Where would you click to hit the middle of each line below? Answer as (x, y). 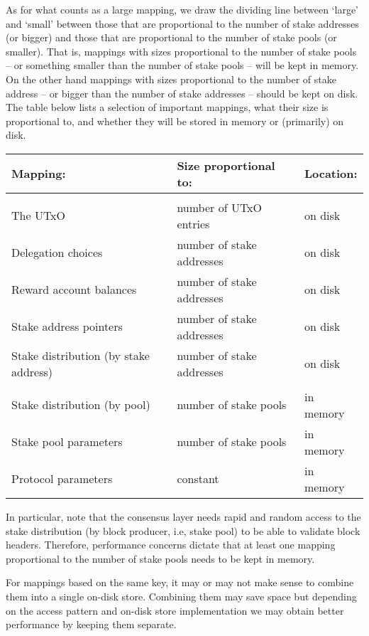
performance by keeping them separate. (91, 624)
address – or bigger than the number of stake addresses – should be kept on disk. (182, 93)
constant (198, 479)
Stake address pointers (67, 327)
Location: (331, 174)
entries (193, 223)
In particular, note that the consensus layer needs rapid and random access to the (183, 516)
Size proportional (226, 165)
